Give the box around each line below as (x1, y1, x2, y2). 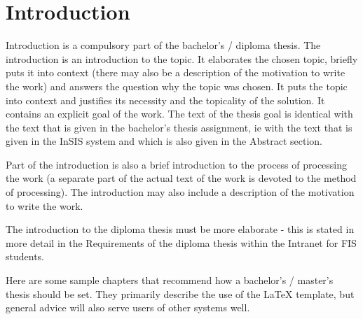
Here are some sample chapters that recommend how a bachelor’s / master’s (6, 273, 334, 288)
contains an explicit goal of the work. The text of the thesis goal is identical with (6, 106, 353, 121)
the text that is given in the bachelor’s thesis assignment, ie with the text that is (6, 120, 352, 134)
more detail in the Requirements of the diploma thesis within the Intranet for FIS (6, 235, 357, 250)
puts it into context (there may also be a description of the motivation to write (6, 65, 345, 80)
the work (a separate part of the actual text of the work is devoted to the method (6, 171, 357, 185)
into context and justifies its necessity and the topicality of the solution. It (6, 92, 325, 107)
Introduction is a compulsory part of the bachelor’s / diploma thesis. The (6, 38, 321, 52)
